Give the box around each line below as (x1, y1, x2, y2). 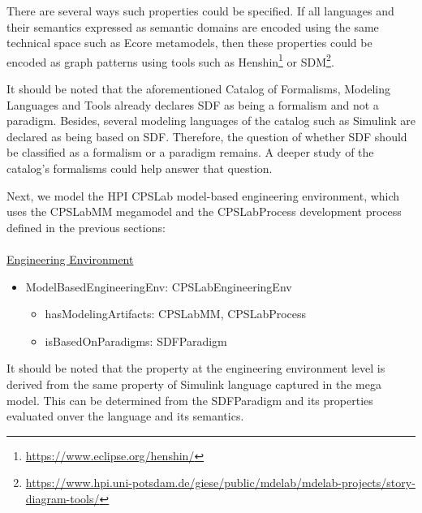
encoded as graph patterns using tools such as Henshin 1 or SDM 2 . (6, 50, 334, 70)
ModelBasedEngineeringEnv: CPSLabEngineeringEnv (25, 278, 292, 295)
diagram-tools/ (25, 489, 100, 507)
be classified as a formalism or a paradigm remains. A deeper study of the (6, 144, 374, 161)
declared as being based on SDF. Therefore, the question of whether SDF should (6, 127, 407, 144)
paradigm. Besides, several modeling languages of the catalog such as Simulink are (6, 112, 416, 129)
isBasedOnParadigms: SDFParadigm (45, 332, 227, 349)
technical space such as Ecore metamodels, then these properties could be (6, 34, 372, 51)
